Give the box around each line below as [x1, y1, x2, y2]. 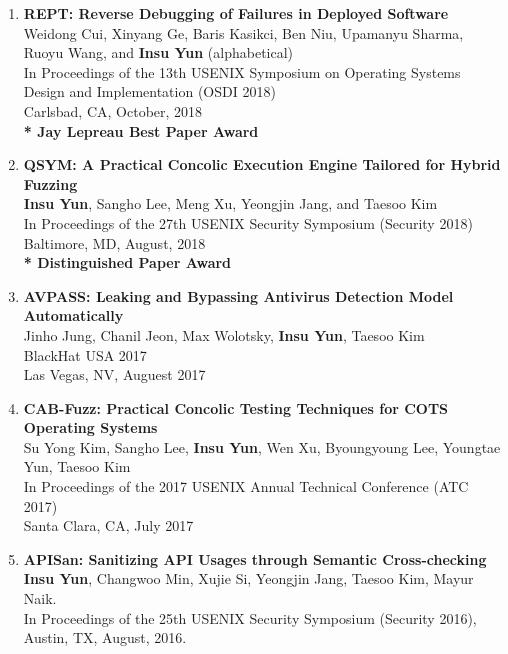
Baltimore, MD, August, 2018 [23, 232, 206, 253]
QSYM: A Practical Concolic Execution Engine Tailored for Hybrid [23, 154, 501, 175]
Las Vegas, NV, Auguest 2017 [23, 364, 206, 385]
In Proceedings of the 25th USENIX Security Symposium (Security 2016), [23, 607, 477, 628]
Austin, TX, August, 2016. [23, 627, 187, 648]
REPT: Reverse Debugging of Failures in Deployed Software [23, 3, 449, 23]
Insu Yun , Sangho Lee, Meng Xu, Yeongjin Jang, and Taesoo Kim [23, 193, 438, 214]
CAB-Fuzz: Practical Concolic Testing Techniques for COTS [23, 397, 449, 418]
